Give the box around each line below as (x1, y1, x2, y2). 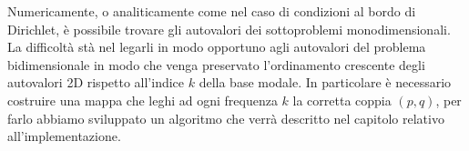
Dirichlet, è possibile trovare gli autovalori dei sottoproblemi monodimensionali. (7, 19, 451, 38)
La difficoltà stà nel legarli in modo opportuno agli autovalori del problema (7, 37, 426, 56)
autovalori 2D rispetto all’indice (7, 73, 185, 92)
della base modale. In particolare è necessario (199, 73, 452, 92)
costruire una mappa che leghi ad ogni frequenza (7, 90, 278, 109)
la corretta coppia (292, 90, 392, 109)
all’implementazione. (7, 126, 121, 146)
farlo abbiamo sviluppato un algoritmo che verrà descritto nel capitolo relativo (7, 108, 444, 127)
